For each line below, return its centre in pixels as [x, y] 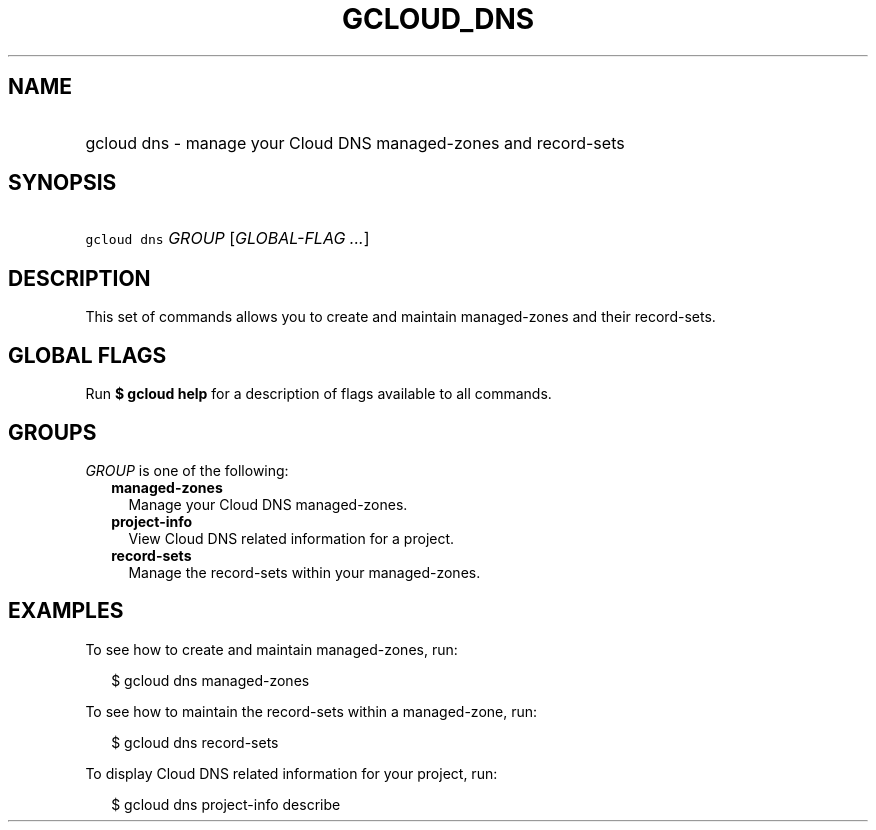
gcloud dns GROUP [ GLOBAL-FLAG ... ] [227, 238]
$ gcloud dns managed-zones [210, 680]
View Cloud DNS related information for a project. [291, 538]
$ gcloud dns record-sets [195, 742]
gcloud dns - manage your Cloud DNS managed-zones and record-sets [355, 142]
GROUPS [52, 432]
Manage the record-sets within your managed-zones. [304, 572]
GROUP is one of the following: [187, 470]
